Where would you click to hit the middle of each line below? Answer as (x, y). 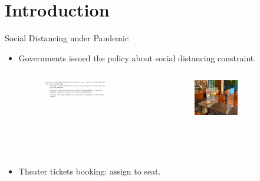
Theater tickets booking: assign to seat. (90, 171)
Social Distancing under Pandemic (67, 38)
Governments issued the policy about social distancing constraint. (137, 57)
